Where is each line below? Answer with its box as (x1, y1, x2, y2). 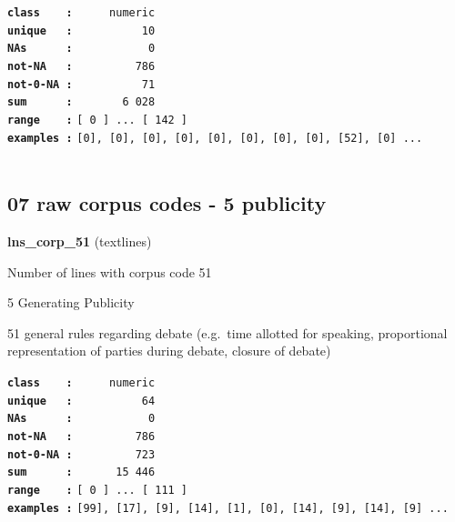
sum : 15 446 (7, 466, 156, 479)
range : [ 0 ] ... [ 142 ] (7, 113, 188, 126)
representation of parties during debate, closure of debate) (7, 341, 331, 360)
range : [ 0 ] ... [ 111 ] (7, 483, 188, 497)
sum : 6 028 (7, 95, 156, 109)
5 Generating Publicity (7, 293, 135, 312)
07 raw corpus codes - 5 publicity (7, 189, 327, 217)
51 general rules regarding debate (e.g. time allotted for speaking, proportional (7, 323, 448, 342)
